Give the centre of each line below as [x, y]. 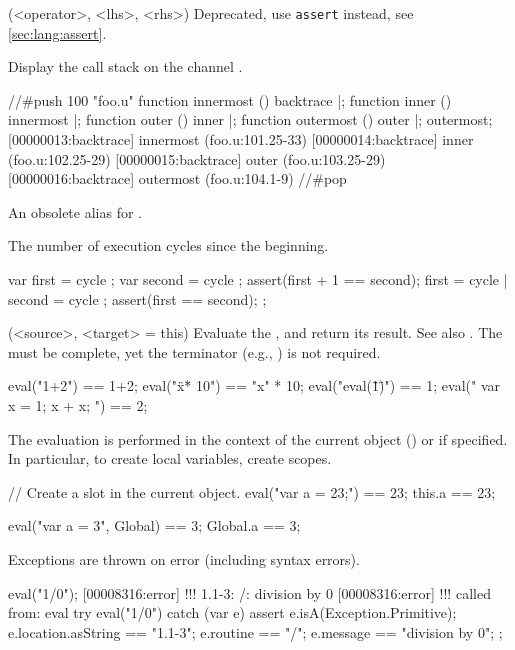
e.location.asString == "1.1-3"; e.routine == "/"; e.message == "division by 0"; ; [255, 631]
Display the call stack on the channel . [125, 66]
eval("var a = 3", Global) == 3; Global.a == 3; [154, 525]
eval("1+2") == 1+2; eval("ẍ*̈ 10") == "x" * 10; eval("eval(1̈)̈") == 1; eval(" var [254, 385]
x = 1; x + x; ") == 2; [78, 404]
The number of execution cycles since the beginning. [168, 245]
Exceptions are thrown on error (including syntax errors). [184, 558]
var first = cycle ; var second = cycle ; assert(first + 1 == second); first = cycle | [258, 279]
